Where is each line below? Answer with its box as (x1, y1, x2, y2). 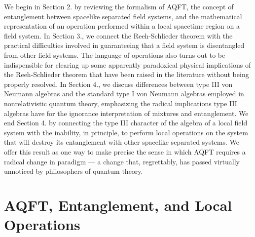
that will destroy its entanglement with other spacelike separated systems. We (4, 137, 239, 147)
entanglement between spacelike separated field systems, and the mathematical (4, 11, 242, 21)
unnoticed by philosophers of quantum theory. (4, 166, 143, 176)
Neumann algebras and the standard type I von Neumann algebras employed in (4, 88, 244, 99)
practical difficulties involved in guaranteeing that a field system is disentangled (4, 40, 245, 50)
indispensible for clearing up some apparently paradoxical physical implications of (4, 59, 251, 70)
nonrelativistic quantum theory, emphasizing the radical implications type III (4, 98, 237, 108)
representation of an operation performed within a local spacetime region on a (4, 21, 240, 31)
